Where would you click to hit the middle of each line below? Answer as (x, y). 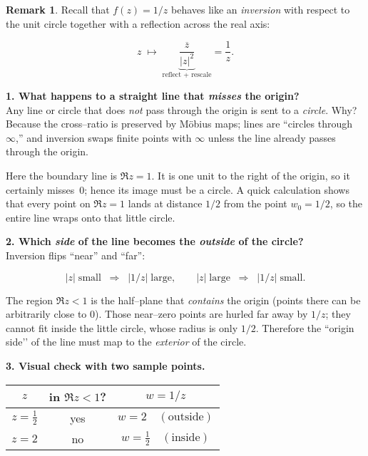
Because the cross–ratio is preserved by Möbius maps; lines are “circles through (179, 124)
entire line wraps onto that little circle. (91, 217)
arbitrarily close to (46, 314)
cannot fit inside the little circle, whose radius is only (122, 327)
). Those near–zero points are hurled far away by (201, 314)
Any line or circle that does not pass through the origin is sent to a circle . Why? (182, 109)
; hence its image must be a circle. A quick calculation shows (217, 189)
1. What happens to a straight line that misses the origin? (153, 96)
